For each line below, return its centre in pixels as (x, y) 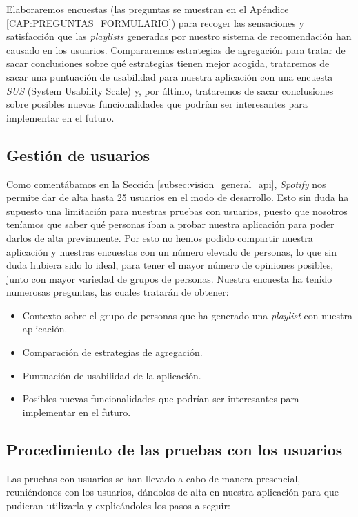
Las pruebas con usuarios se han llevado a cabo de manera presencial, (153, 478)
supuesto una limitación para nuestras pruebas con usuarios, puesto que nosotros (177, 210)
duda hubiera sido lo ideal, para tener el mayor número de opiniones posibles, (170, 265)
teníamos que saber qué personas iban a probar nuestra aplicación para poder (170, 224)
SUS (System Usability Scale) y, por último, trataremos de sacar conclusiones (170, 90)
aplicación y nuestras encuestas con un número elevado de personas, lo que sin (171, 251)
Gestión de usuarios (78, 154)
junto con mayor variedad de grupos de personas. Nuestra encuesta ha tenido (169, 278)
